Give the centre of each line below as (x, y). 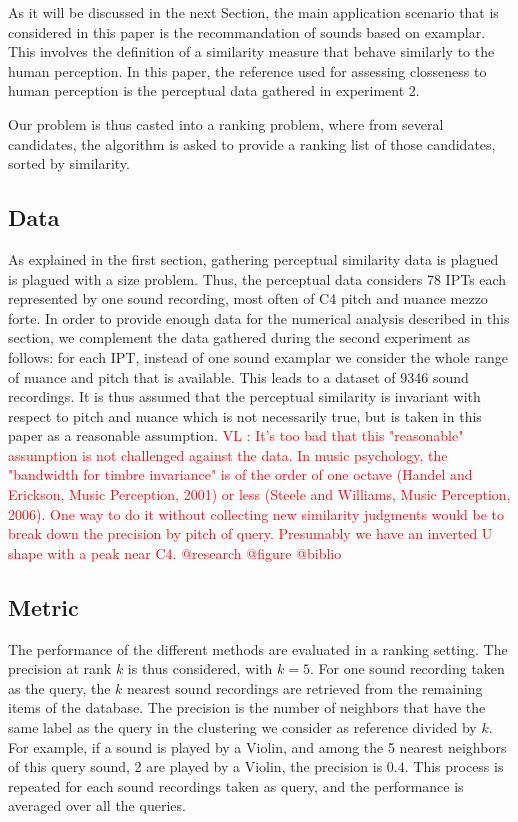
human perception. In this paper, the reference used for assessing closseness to (247, 70)
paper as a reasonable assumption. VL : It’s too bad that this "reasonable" (236, 435)
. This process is (454, 766)
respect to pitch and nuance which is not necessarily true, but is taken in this (245, 415)
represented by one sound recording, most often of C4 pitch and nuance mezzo (248, 298)
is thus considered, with (200, 668)
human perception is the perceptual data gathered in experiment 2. (214, 90)
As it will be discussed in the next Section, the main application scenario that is (253, 12)
